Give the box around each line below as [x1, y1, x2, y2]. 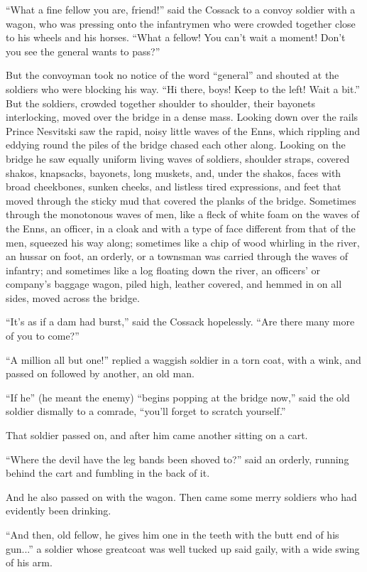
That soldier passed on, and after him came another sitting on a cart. [6, 428, 308, 443]
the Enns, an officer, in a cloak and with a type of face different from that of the [6, 220, 356, 235]
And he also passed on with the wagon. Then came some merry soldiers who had [6, 489, 357, 504]
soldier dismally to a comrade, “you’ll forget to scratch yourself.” [6, 404, 286, 419]
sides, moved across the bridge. [6, 290, 140, 305]
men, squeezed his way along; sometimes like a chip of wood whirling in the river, [6, 234, 360, 249]
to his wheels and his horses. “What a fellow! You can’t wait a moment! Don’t [6, 30, 346, 45]
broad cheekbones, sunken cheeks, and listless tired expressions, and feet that [6, 179, 341, 194]
